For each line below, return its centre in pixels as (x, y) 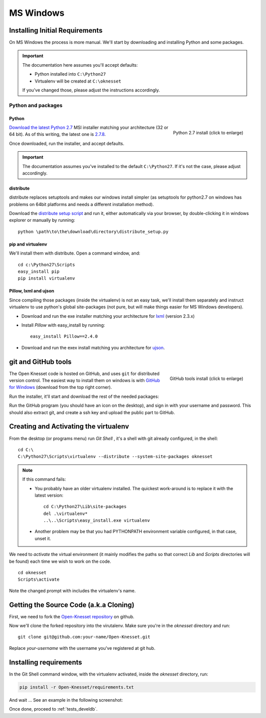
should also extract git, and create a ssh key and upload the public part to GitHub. (92, 412)
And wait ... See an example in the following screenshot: (66, 700)
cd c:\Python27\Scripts (47, 265)
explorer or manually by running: (42, 220)
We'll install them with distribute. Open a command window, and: (75, 253)
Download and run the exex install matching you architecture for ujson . (93, 347)
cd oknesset (32, 573)
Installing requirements (46, 662)
